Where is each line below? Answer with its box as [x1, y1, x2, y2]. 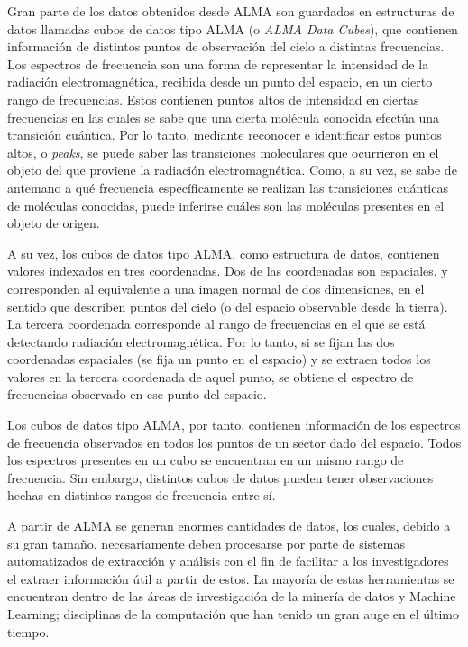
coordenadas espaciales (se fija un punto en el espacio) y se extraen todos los [7, 350, 431, 369]
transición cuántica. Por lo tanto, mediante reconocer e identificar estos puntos [7, 125, 442, 144]
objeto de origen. [7, 214, 100, 232]
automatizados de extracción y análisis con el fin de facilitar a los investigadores [7, 551, 449, 570]
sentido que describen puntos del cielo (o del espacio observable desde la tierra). [7, 296, 448, 315]
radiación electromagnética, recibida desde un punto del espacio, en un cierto [7, 72, 433, 91]
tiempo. [7, 622, 50, 641]
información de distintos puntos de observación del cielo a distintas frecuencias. [7, 37, 445, 56]
